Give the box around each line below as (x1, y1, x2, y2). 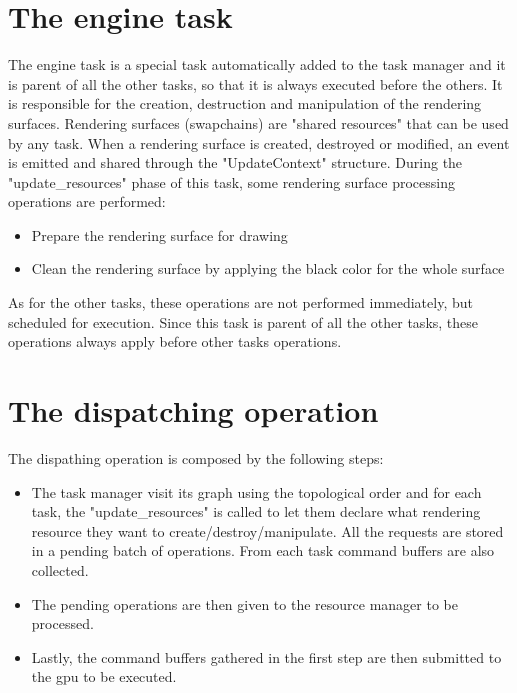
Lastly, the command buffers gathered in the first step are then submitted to (31, 646, 502, 667)
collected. (31, 559, 89, 580)
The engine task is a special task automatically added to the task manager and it (8, 54, 506, 75)
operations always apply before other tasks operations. (8, 331, 342, 352)
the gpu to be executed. (31, 666, 177, 687)
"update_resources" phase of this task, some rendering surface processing (8, 171, 455, 192)
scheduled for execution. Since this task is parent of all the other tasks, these (8, 311, 479, 332)
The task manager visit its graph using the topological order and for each (31, 481, 482, 502)
